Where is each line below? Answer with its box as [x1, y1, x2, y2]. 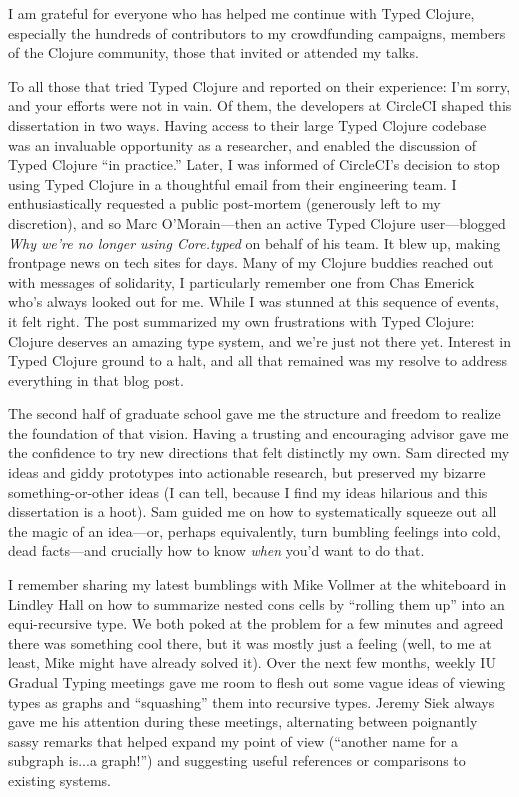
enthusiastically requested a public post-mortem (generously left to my [8, 193, 441, 214]
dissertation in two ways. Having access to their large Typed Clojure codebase [8, 114, 487, 135]
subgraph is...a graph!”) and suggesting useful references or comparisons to [8, 750, 466, 771]
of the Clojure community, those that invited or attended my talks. [8, 42, 419, 63]
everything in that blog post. [8, 369, 184, 390]
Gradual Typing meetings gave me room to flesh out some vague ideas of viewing [8, 672, 506, 692]
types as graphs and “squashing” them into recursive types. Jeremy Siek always [8, 691, 495, 712]
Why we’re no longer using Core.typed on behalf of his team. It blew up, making [8, 232, 501, 253]
